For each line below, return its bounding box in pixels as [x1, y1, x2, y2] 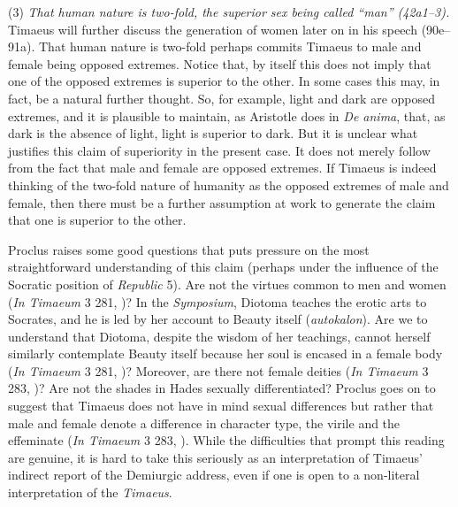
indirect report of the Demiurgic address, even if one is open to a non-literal [8, 465, 420, 484]
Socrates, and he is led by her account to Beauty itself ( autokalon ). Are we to [8, 310, 428, 328]
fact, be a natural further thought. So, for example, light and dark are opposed [8, 88, 435, 107]
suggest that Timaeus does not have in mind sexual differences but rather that [8, 396, 434, 415]
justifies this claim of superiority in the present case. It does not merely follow [8, 141, 431, 159]
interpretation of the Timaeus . [8, 483, 172, 502]
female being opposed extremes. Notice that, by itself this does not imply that [8, 54, 431, 73]
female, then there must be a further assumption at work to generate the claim [8, 193, 436, 211]
